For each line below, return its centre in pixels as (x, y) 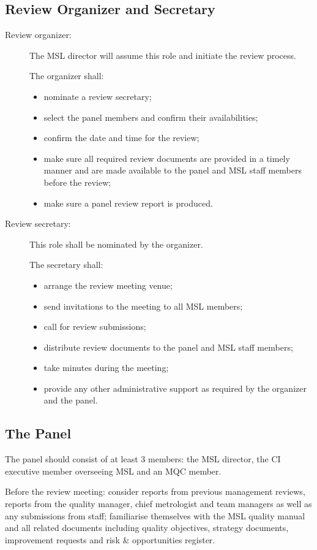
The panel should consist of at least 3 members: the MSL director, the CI (143, 459)
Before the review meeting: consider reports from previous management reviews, (155, 491)
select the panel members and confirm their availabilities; (151, 117)
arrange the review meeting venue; (108, 285)
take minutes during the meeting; (106, 368)
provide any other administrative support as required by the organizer (175, 388)
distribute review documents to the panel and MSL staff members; (168, 347)
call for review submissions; (95, 327)
